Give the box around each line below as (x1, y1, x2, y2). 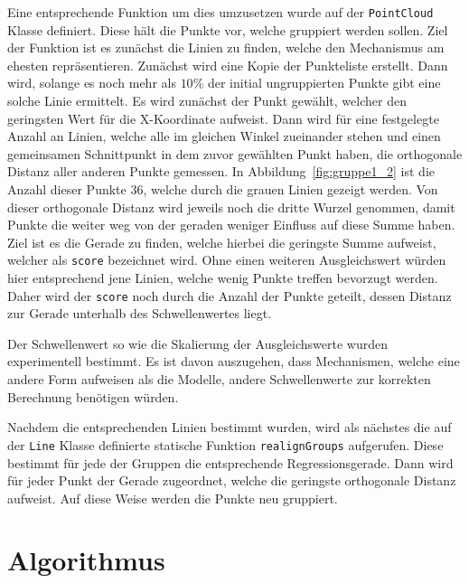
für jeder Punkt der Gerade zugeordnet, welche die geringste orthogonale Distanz (7, 471, 456, 490)
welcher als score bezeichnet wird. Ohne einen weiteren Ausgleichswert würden (7, 250, 446, 269)
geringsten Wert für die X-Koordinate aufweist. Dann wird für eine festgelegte (7, 108, 439, 127)
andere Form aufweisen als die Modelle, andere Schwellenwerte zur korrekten (7, 370, 431, 389)
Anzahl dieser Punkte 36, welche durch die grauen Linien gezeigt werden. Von (7, 180, 438, 198)
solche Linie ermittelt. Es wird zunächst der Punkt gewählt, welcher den (7, 91, 407, 110)
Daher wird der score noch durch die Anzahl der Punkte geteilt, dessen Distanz (7, 286, 452, 305)
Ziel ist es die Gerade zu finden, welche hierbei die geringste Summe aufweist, (7, 232, 436, 251)
